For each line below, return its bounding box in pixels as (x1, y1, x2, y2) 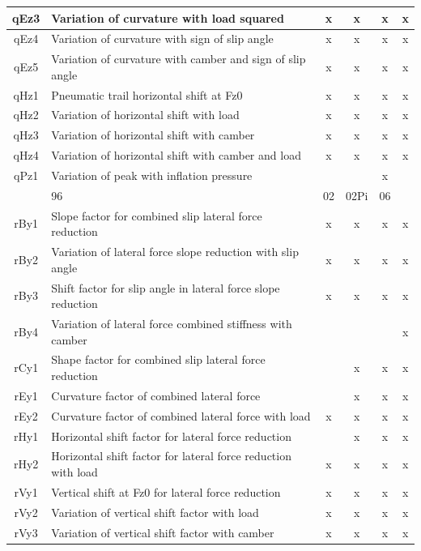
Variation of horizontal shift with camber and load (51, 147, 301, 164)
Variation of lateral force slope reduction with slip (51, 243, 299, 260)
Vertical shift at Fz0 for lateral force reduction (51, 483, 281, 500)
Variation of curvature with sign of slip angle (51, 30, 274, 47)
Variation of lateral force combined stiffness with (51, 315, 292, 331)
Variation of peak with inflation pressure (51, 167, 253, 183)
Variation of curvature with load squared (51, 9, 284, 26)
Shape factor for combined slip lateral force (51, 351, 266, 368)
